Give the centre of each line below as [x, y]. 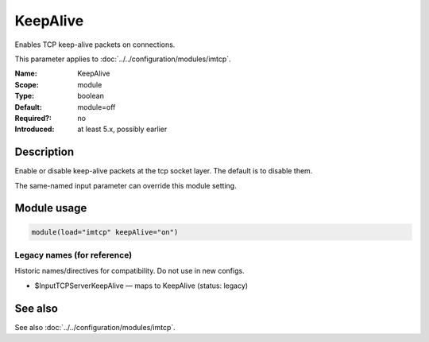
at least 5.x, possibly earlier [122, 129]
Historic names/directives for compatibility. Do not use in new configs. [130, 271]
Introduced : [35, 129]
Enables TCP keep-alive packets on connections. [95, 45]
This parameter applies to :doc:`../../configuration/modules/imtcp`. [123, 59]
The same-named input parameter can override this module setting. [126, 185]
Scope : [27, 84]
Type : [25, 96]
